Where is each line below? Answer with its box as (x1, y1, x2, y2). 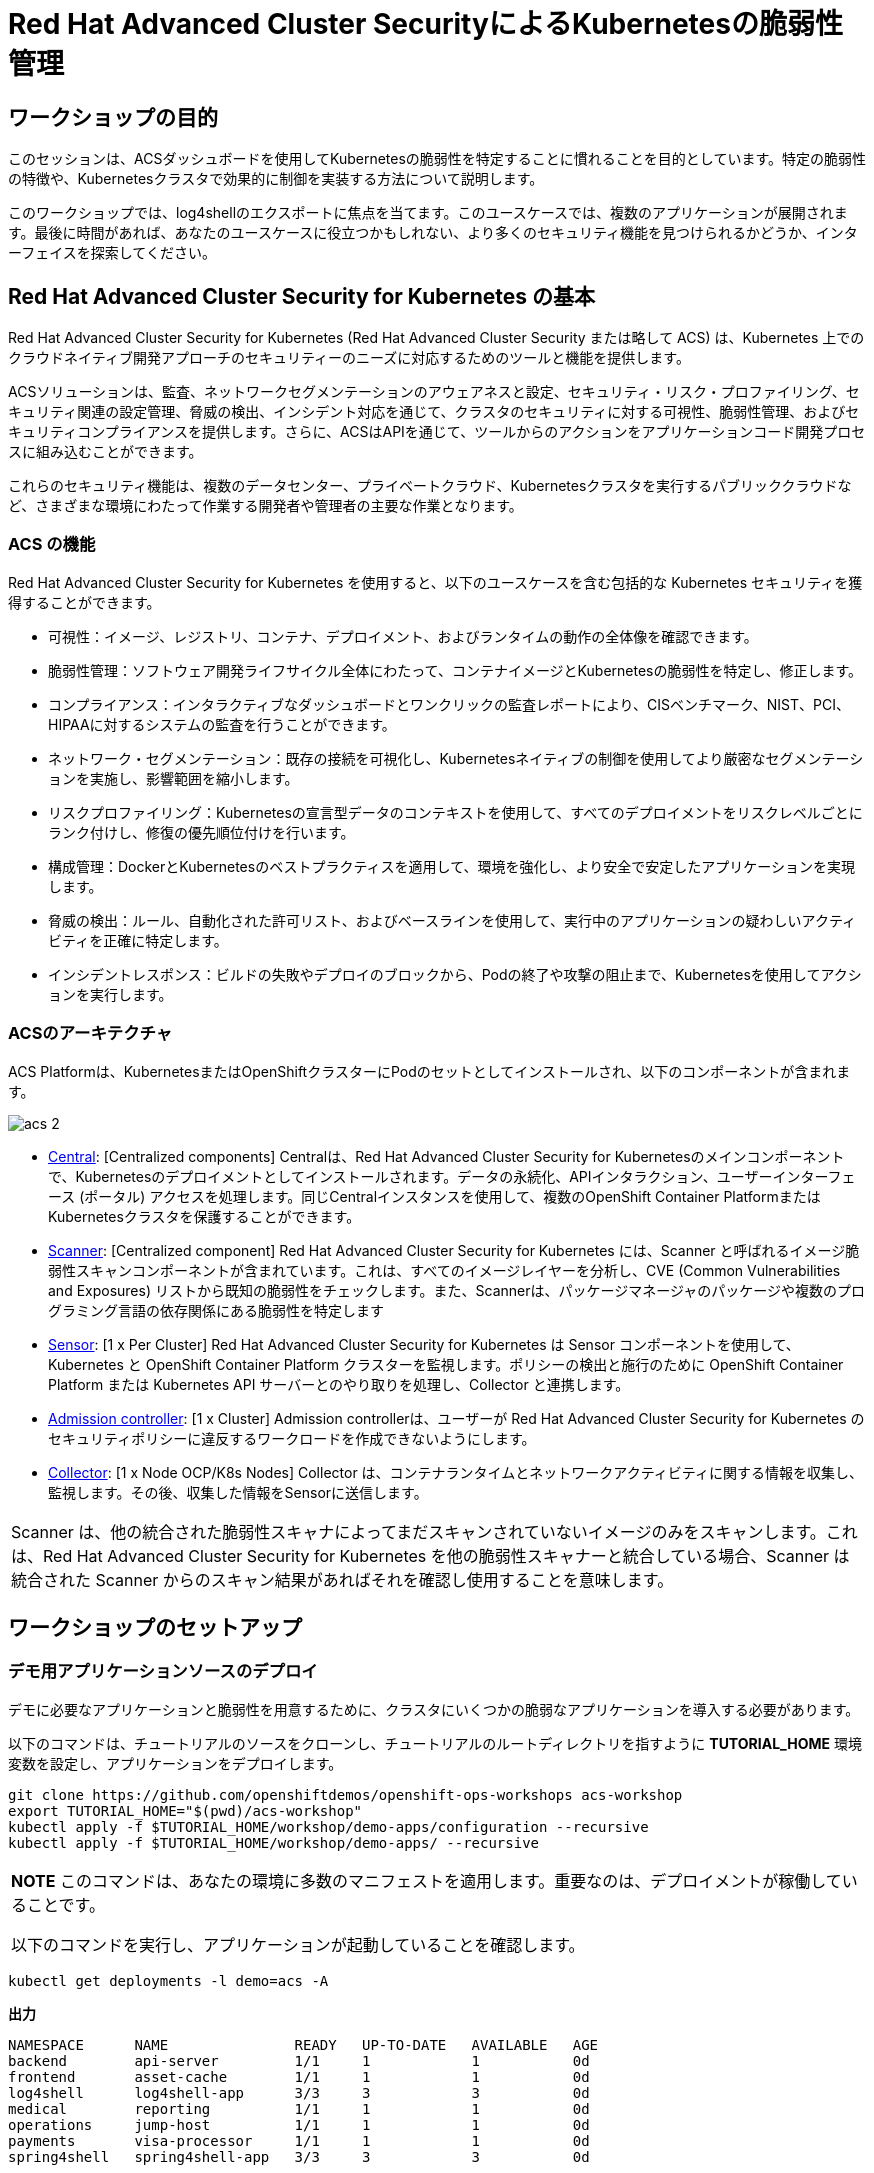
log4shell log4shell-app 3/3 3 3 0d (8, 2084, 590, 2101)
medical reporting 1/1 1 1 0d (8, 2100, 590, 2117)
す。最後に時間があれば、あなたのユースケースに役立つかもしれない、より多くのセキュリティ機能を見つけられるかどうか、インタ (8, 224, 858, 242)
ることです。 (11, 1894, 105, 1915)
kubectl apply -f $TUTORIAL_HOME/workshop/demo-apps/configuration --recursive (8, 1818, 649, 1835)
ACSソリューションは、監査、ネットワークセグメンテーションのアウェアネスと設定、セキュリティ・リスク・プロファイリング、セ (8, 383, 860, 401)
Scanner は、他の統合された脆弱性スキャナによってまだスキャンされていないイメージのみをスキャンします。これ (11, 1521, 858, 1542)
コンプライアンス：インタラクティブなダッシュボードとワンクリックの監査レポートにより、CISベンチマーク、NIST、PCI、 (48, 695, 850, 713)
